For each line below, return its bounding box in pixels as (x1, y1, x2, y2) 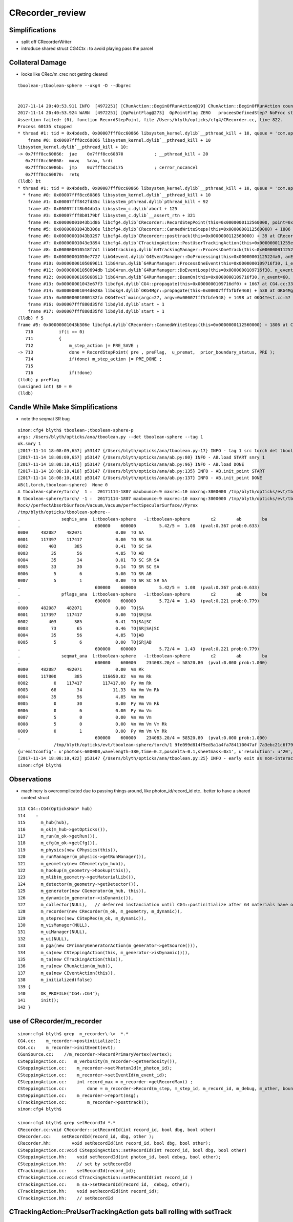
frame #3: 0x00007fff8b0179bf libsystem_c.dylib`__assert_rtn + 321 (27, 213, 195, 218)
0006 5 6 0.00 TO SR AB (18, 571, 152, 576)
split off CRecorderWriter (21, 39, 72, 45)
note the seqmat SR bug (21, 416, 70, 422)
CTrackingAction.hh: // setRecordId (18, 1195, 113, 1201)
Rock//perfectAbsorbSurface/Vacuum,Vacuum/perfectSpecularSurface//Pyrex (18, 502, 198, 508)
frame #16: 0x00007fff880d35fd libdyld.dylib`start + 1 (27, 302, 165, 307)
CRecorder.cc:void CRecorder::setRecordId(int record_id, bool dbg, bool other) (18, 1127, 216, 1133)
